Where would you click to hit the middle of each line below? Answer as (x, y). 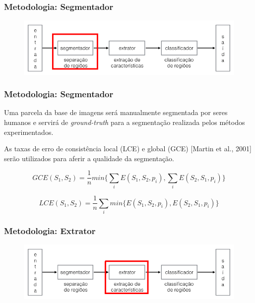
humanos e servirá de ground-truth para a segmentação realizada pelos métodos (125, 122)
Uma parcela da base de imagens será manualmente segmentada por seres (116, 112)
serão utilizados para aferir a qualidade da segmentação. (89, 158)
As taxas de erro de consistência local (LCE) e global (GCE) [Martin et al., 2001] (128, 149)
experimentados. (29, 132)
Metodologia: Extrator (50, 230)
